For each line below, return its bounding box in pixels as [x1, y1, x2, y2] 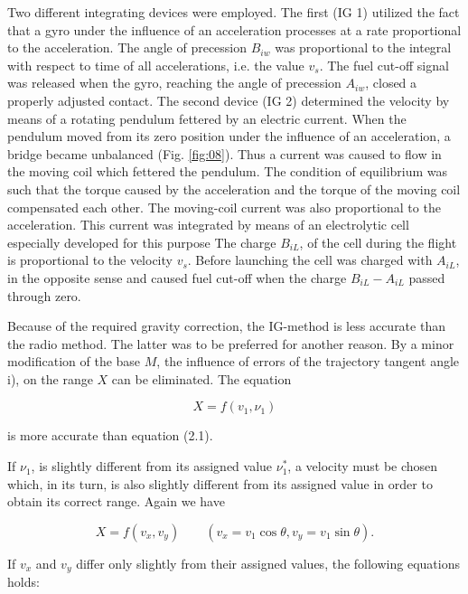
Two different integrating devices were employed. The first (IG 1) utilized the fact [7, 3, 460, 21]
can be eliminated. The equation [111, 369, 292, 388]
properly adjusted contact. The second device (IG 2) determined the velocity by [7, 90, 450, 109]
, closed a [365, 73, 417, 92]
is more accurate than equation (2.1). [7, 426, 213, 445]
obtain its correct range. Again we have [7, 492, 225, 511]
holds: [7, 572, 40, 591]
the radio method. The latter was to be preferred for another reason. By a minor [7, 334, 454, 353]
